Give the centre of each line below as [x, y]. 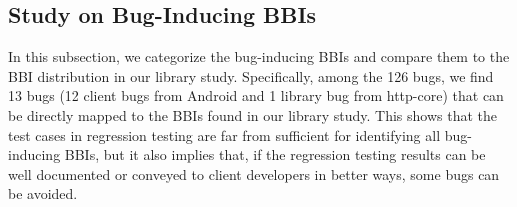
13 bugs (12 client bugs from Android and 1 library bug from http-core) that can [256, 95]
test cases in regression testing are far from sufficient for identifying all [224, 134]
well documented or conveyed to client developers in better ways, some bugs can [254, 173]
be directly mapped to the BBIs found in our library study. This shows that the [253, 114]
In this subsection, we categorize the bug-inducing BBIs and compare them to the [259, 56]
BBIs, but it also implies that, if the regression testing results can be [275, 154]
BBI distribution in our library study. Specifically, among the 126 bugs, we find [251, 75]
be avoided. [43, 193]
